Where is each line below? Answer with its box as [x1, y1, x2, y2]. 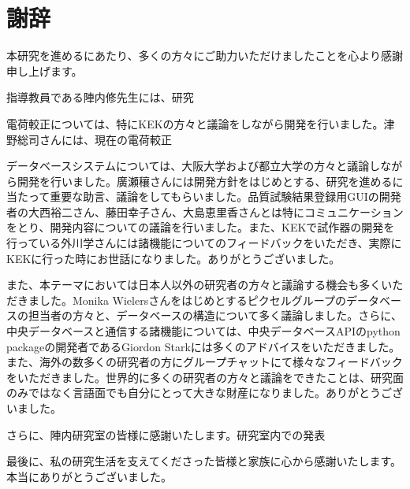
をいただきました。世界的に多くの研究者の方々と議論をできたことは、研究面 [6, 369, 404, 385]
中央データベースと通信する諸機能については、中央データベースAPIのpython [6, 323, 401, 339]
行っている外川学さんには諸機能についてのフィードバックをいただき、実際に [6, 235, 402, 251]
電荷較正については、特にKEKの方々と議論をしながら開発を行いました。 [6, 115, 384, 132]
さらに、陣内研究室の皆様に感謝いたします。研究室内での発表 [6, 426, 326, 443]
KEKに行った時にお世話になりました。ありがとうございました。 [6, 250, 341, 266]
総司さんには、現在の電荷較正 [17, 131, 172, 147]
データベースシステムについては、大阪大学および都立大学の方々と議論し [6, 157, 381, 174]
